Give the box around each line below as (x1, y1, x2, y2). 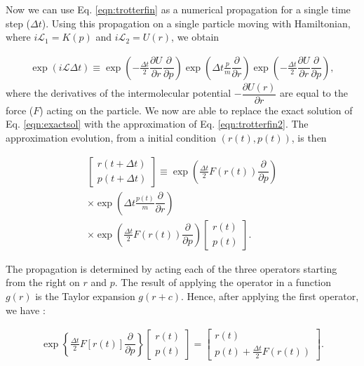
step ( (6, 15, 31, 30)
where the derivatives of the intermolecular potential (6, 86, 231, 100)
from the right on (6, 275, 80, 290)
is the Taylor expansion (35, 288, 135, 303)
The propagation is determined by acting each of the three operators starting (6, 261, 337, 276)
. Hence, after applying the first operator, (181, 288, 359, 303)
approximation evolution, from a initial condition (6, 130, 216, 145)
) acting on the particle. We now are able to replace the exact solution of (39, 102, 353, 117)
